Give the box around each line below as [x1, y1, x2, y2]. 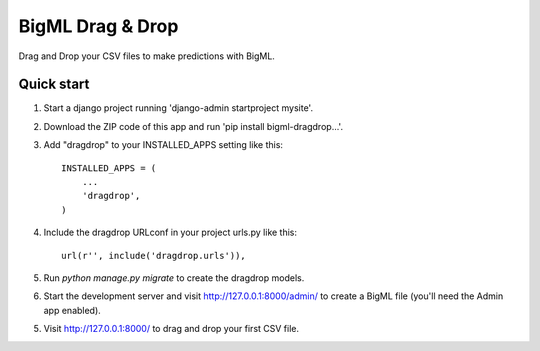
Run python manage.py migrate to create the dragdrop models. [43, 271, 305, 284]
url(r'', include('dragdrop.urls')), [61, 250, 247, 261]
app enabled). [43, 304, 102, 316]
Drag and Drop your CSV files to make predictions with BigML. [18, 50, 275, 62]
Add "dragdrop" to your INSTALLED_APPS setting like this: [43, 139, 284, 151]
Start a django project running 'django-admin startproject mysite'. [43, 102, 314, 114]
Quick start [18, 76, 90, 93]
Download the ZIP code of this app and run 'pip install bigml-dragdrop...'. [43, 120, 344, 132]
